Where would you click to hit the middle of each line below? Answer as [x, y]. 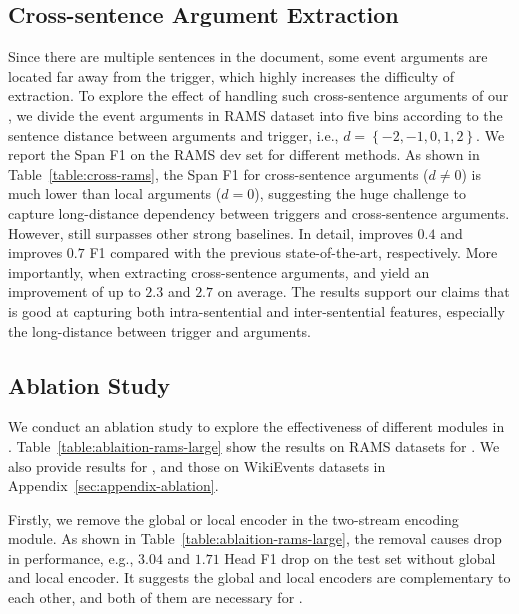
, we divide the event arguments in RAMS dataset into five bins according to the [255, 114]
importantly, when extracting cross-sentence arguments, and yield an [219, 271]
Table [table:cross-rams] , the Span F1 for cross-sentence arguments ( [218, 173]
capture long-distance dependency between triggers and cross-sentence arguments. [259, 212]
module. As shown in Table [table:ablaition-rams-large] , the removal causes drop [255, 538]
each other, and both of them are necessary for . [155, 597]
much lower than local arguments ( [115, 193]
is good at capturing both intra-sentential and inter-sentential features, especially [256, 310]
